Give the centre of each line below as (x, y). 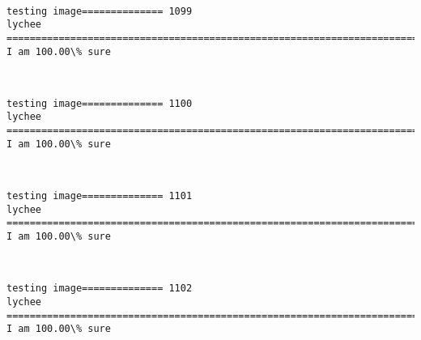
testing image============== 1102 (100, 289)
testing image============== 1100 (100, 103)
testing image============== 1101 (100, 196)
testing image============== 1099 (100, 11)
